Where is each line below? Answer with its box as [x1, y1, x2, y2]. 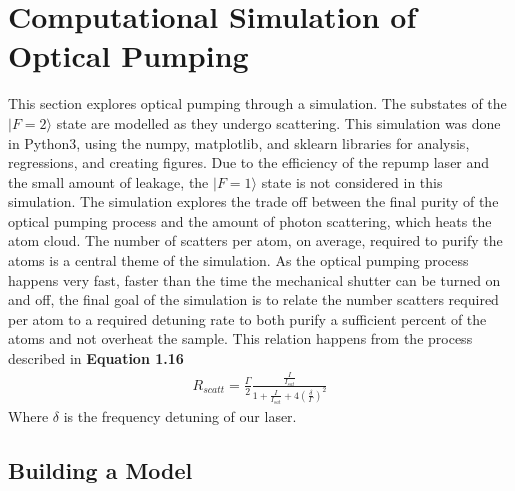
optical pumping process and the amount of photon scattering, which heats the [8, 210, 492, 231]
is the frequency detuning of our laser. [63, 405, 297, 426]
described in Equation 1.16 [8, 348, 184, 369]
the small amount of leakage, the [8, 171, 209, 192]
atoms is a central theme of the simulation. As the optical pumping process [8, 250, 469, 271]
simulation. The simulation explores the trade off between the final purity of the [8, 191, 499, 212]
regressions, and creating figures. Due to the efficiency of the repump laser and [8, 152, 490, 173]
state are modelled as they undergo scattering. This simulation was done [56, 112, 501, 133]
